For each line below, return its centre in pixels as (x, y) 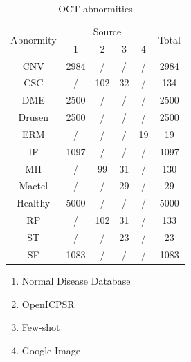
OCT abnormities (95, 8)
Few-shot (41, 327)
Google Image (51, 350)
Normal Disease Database (76, 280)
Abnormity (34, 40)
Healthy (34, 203)
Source (107, 31)
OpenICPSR (48, 304)
